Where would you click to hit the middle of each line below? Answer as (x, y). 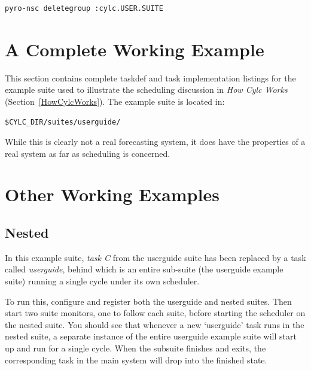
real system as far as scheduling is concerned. (88, 153)
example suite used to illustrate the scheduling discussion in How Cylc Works (146, 90)
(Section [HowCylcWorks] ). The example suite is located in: (115, 101)
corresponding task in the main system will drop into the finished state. (136, 360)
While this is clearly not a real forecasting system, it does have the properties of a (155, 142)
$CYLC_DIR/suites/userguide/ (63, 122)
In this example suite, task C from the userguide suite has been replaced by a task (155, 257)
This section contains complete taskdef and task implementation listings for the (150, 78)
